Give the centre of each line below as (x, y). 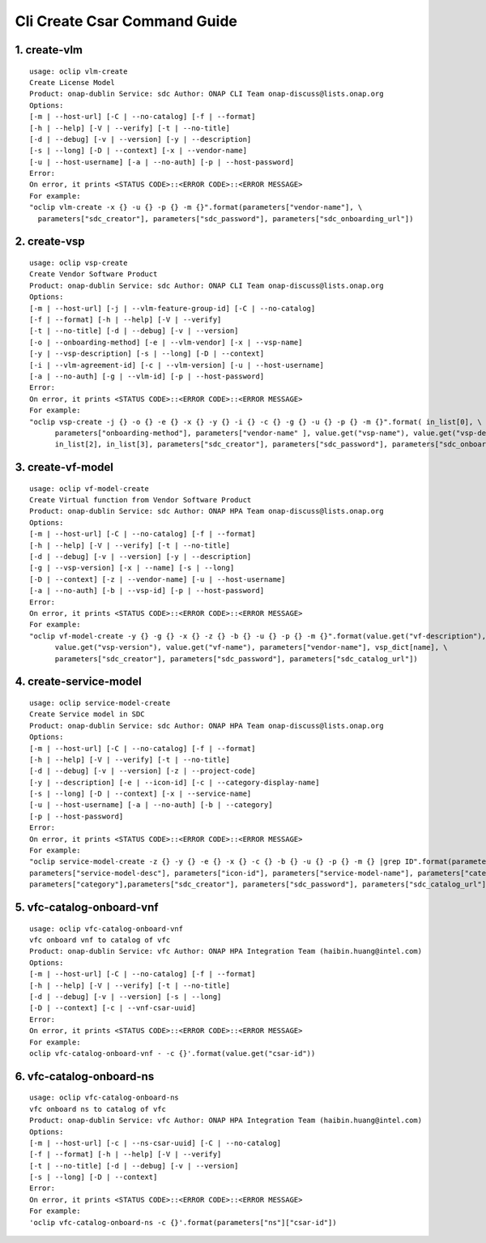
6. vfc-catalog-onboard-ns (85, 1076)
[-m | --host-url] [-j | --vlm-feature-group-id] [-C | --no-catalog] (173, 308)
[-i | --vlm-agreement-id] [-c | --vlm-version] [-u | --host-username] (177, 365)
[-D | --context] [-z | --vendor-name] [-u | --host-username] (158, 579)
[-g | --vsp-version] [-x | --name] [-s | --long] (132, 568)
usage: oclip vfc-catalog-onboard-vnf (107, 929)
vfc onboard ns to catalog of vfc (98, 1109)
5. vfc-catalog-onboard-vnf (87, 908)
